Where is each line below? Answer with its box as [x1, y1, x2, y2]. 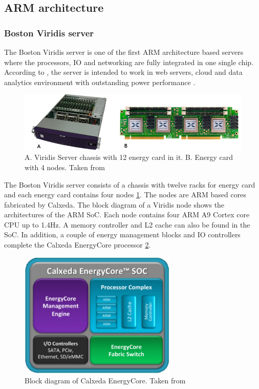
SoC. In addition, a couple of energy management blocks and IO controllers [4, 229, 241, 240]
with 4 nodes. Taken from [25, 161, 105, 172]
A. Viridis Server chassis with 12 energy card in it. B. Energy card [25, 152, 233, 162]
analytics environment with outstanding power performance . [4, 76, 196, 87]
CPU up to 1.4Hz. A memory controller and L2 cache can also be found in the [4, 219, 250, 230]
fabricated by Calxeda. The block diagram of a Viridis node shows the [4, 199, 225, 210]
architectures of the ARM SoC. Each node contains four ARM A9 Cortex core [4, 209, 250, 220]
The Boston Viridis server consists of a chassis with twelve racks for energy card [4, 179, 255, 190]
